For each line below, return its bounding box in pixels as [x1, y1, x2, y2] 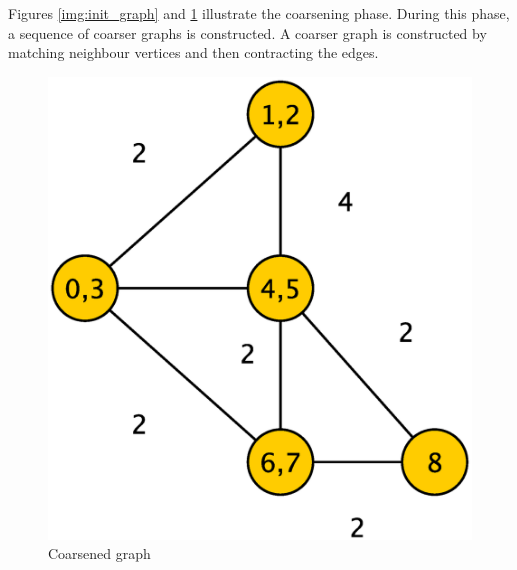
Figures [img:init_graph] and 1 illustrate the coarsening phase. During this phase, [8, 3, 510, 23]
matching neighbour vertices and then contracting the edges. [8, 42, 379, 63]
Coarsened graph [48, 543, 151, 564]
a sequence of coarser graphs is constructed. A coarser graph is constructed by [8, 22, 487, 43]
